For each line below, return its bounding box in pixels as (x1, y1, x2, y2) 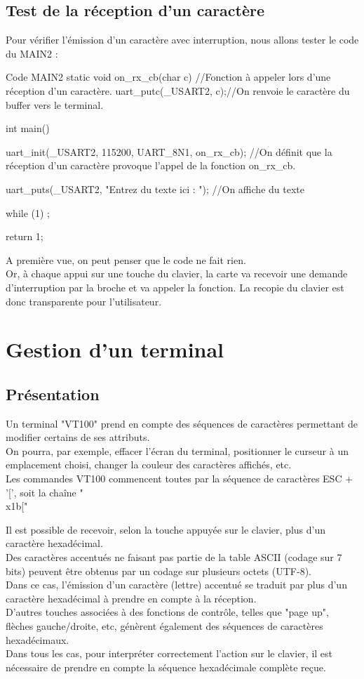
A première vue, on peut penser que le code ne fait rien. (6, 252, 246, 267)
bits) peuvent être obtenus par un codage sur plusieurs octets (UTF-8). (6, 563, 311, 578)
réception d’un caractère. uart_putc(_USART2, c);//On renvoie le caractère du (6, 83, 350, 98)
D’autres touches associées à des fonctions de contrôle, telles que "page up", (6, 605, 329, 619)
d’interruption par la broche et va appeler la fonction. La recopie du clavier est (6, 279, 344, 294)
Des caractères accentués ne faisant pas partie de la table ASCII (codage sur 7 (6, 550, 342, 565)
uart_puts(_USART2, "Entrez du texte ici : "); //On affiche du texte (6, 181, 304, 196)
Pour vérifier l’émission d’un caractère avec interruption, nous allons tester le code (6, 32, 359, 47)
